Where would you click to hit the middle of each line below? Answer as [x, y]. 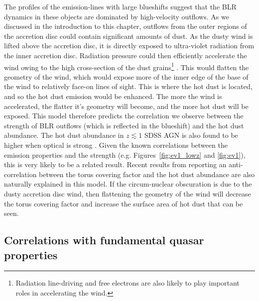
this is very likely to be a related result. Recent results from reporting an [115, 164]
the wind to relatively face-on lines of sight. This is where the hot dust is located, [128, 86]
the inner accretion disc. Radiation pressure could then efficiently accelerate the [126, 55]
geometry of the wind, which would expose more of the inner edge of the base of [126, 76]
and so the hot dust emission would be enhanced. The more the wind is [113, 96]
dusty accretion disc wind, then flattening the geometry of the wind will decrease [128, 193]
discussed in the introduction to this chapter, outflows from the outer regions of [126, 26]
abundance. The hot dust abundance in [64, 135]
